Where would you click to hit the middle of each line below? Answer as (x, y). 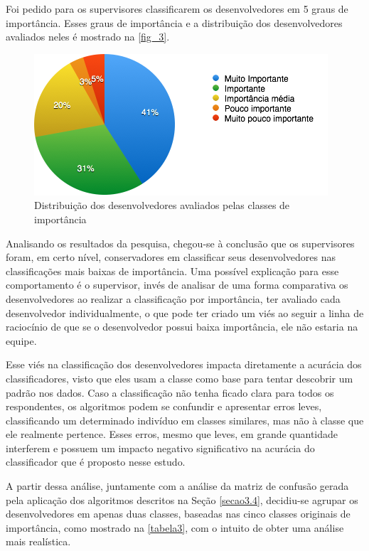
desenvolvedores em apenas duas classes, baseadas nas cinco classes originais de (178, 514)
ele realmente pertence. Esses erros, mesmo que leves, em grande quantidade (172, 434)
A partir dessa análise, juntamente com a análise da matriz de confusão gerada (177, 486)
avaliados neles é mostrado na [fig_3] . (88, 37)
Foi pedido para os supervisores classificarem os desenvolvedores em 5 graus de (177, 9)
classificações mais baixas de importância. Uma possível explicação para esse (172, 271)
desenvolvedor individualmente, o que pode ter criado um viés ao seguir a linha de (185, 312)
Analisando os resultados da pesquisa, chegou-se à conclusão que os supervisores (180, 243)
